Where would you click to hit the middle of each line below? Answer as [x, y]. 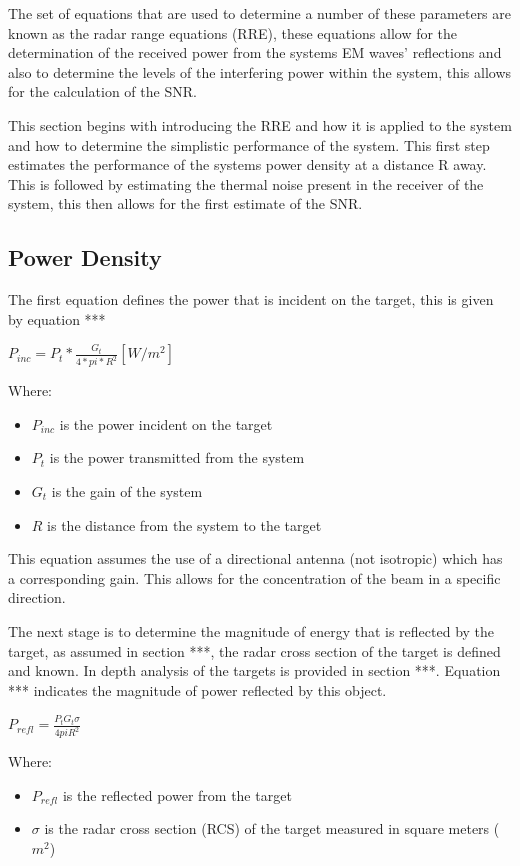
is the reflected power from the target [177, 794]
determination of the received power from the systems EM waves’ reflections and [255, 52]
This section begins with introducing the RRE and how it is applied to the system [260, 124]
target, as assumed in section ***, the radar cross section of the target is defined [254, 650]
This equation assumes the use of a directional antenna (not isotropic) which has [255, 558]
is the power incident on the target [166, 423]
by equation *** [57, 318]
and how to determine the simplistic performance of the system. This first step [249, 144]
